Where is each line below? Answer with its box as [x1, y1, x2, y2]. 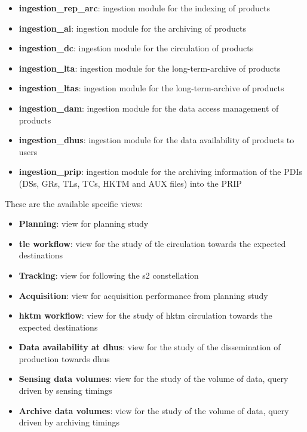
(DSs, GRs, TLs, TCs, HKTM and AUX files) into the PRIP [19, 177, 242, 189]
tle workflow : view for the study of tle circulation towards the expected [19, 237, 286, 249]
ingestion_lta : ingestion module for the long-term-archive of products [19, 61, 281, 74]
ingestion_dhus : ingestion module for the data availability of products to [19, 134, 294, 146]
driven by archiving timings [19, 416, 119, 428]
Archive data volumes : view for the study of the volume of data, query [19, 404, 289, 416]
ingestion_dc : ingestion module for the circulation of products [19, 42, 254, 54]
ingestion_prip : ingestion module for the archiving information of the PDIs [19, 165, 303, 178]
